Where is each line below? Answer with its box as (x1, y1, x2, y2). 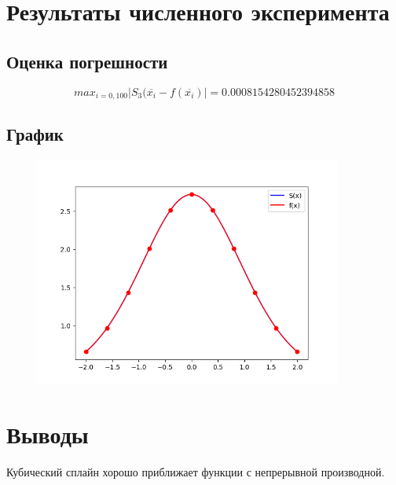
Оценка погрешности (6, 49, 168, 73)
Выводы (6, 418, 89, 450)
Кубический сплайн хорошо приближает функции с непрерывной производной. (6, 464, 385, 480)
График (6, 122, 64, 146)
